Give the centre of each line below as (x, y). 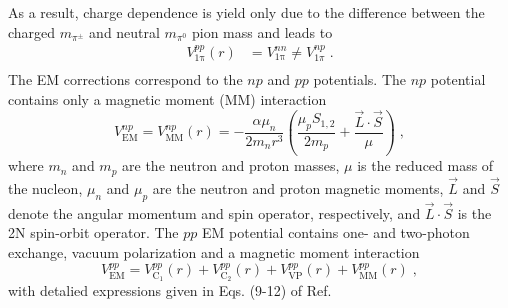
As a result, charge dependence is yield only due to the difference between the (246, 12)
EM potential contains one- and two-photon (335, 232)
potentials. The (360, 79)
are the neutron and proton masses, (231, 165)
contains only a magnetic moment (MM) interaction (167, 99)
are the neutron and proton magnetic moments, (298, 187)
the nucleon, (45, 187)
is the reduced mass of (425, 165)
